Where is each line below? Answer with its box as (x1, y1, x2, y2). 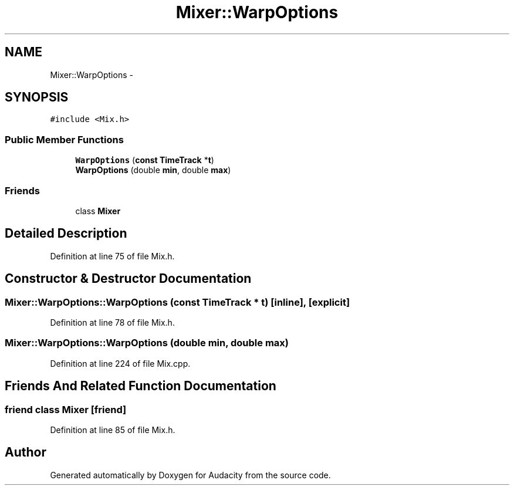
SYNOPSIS (5, 90, 69, 105)
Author (5, 445, 46, 460)
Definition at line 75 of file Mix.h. (50, 251, 175, 261)
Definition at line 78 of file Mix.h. (50, 317, 175, 327)
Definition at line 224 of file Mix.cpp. (50, 358, 191, 369)
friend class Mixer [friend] (5, 403, 127, 415)
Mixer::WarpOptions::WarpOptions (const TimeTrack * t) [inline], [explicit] (5, 296, 350, 308)
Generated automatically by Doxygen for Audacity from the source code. (50, 469, 331, 480)
